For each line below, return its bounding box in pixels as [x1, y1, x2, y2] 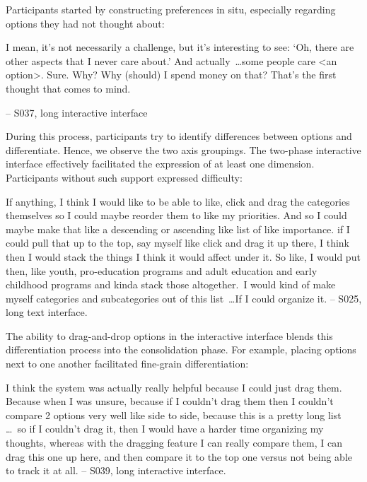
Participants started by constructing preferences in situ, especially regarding [6, 2, 336, 16]
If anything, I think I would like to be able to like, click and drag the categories [6, 194, 350, 208]
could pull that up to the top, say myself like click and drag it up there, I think [6, 235, 349, 250]
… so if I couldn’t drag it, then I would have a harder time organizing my [6, 421, 324, 436]
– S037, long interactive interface [6, 105, 148, 119]
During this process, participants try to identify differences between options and [6, 129, 352, 143]
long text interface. [6, 305, 88, 319]
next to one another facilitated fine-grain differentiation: [6, 356, 249, 371]
